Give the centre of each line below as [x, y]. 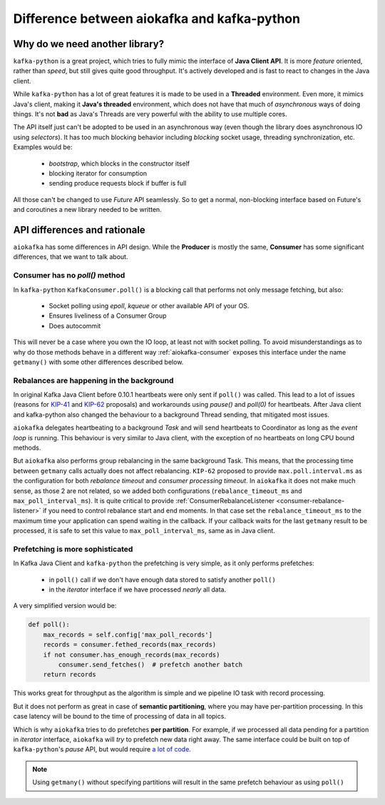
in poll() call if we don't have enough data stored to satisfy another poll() [162, 579]
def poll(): [49, 625]
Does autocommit [75, 325]
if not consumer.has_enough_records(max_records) [132, 654]
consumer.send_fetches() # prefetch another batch [150, 665]
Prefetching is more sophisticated [73, 549]
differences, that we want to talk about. [71, 257]
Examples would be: [43, 147]
